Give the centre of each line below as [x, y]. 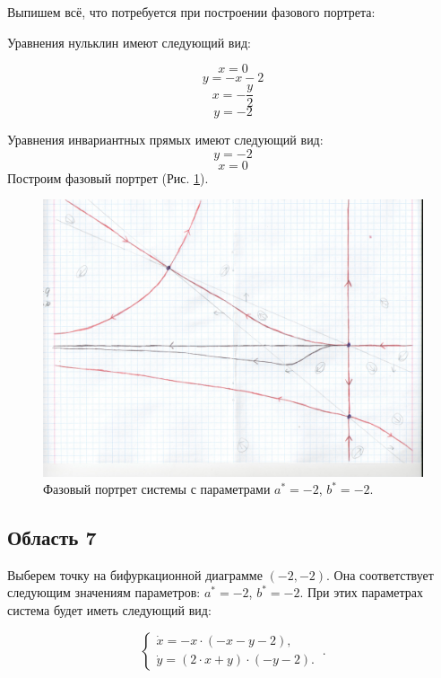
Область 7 [52, 537]
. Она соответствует [380, 574]
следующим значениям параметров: [104, 592]
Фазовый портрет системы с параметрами [157, 489]
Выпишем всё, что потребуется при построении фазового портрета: [191, 12]
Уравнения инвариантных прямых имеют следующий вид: [165, 140]
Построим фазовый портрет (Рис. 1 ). [108, 177]
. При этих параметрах [362, 592]
